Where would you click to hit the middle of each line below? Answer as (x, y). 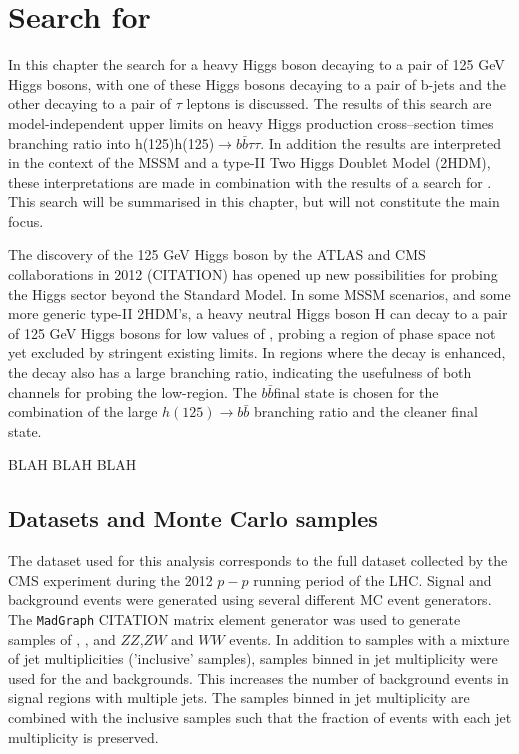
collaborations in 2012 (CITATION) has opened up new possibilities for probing (253, 274)
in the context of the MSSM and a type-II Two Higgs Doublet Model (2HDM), (249, 162)
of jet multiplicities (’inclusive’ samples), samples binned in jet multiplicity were (253, 658)
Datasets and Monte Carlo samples (193, 518)
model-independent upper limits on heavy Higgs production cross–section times (251, 122)
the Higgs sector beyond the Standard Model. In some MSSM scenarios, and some (259, 293)
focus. (26, 220)
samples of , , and (62, 638)
